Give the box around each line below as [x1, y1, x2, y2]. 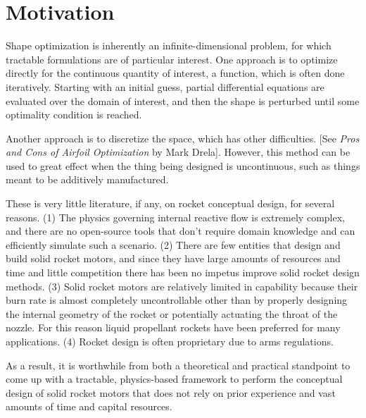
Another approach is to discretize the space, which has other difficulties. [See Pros [6, 130, 360, 145]
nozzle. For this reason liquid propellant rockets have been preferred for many [6, 320, 341, 335]
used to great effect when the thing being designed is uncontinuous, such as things [6, 158, 360, 173]
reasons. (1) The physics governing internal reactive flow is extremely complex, [6, 209, 345, 224]
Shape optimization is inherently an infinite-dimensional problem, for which [6, 38, 332, 53]
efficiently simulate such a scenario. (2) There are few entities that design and [6, 237, 341, 252]
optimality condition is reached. [6, 107, 142, 122]
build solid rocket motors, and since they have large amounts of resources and [6, 251, 341, 266]
